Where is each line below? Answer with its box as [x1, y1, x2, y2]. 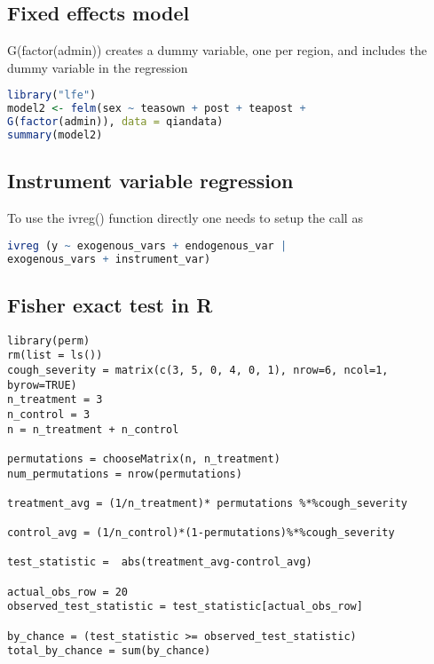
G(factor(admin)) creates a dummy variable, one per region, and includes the [7, 41, 427, 59]
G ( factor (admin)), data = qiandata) [7, 115, 224, 129]
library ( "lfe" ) [7, 89, 97, 102]
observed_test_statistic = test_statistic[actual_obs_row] [7, 600, 363, 613]
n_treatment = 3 [7, 393, 103, 407]
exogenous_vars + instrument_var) [7, 252, 211, 265]
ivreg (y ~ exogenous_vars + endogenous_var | [7, 239, 288, 252]
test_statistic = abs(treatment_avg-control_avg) [7, 556, 312, 569]
